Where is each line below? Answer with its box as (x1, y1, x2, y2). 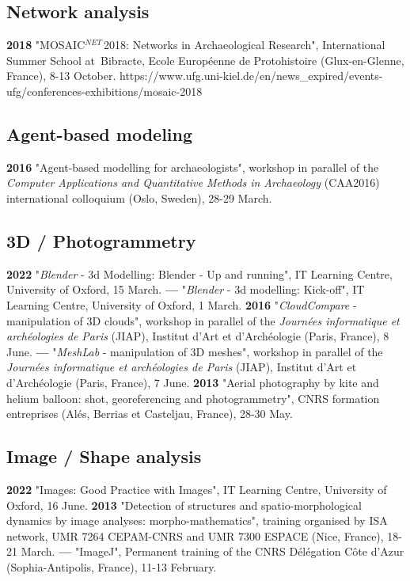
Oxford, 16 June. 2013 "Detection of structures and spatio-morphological (6, 496, 362, 513)
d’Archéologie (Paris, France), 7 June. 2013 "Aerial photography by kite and (6, 374, 379, 390)
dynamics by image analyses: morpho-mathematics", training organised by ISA (6, 512, 388, 529)
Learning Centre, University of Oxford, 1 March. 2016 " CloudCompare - (6, 296, 357, 313)
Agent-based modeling (6, 121, 193, 146)
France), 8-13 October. (6, 67, 116, 84)
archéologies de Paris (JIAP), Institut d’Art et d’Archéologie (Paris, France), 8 (6, 328, 389, 344)
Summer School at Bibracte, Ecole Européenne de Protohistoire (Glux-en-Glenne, (6, 51, 404, 68)
